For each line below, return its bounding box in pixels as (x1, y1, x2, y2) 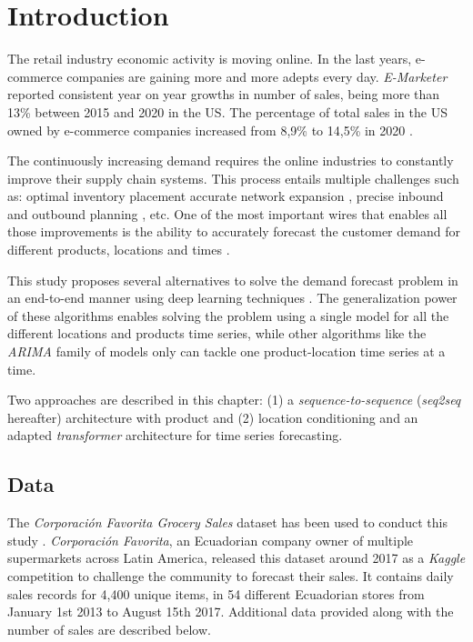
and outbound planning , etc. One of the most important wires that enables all (7, 204, 448, 223)
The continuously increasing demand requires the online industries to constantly (7, 151, 454, 170)
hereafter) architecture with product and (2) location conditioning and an (7, 407, 418, 426)
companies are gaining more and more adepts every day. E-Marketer (66, 66, 448, 85)
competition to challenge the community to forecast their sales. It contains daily (7, 566, 454, 585)
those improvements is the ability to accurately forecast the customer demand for (7, 222, 460, 241)
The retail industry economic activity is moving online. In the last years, (7, 49, 412, 68)
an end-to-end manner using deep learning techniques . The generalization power (7, 288, 458, 307)
